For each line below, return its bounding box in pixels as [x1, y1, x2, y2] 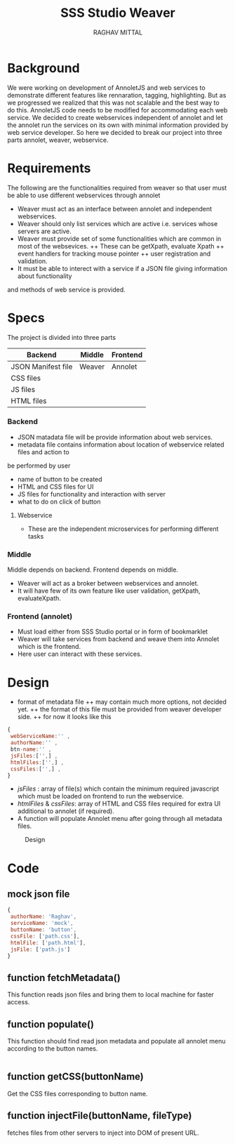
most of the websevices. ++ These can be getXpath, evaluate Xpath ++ [17, 242, 224, 250]
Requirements [7, 160, 91, 176]
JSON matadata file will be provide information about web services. [17, 433, 213, 441]
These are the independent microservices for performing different [27, 525, 219, 533]
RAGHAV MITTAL [93, 28, 143, 37]
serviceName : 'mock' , [10, 920, 74, 927]
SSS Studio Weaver [60, 5, 175, 21]
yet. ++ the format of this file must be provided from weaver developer [17, 705, 222, 714]
